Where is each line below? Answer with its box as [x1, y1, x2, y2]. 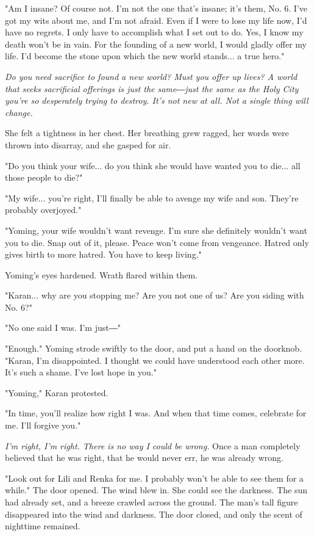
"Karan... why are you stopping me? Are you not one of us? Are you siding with [5, 289, 304, 302]
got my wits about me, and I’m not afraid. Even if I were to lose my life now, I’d [5, 13, 307, 26]
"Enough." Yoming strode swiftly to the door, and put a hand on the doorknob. [5, 342, 302, 355]
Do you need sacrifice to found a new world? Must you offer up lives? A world [5, 70, 298, 82]
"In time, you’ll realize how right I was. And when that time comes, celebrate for [5, 407, 307, 419]
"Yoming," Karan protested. [5, 386, 109, 399]
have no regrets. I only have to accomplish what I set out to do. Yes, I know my [5, 26, 304, 38]
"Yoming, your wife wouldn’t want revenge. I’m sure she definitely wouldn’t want [5, 223, 307, 236]
